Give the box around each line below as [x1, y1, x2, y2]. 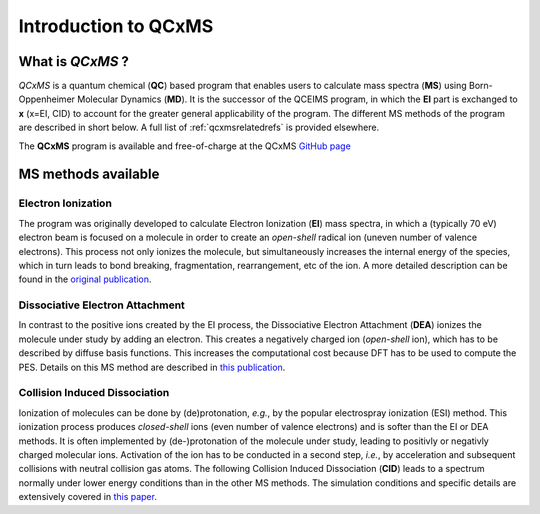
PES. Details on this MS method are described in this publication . [18, 361, 286, 373]
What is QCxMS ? [18, 53, 130, 70]
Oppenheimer [18, 93, 75, 105]
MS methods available [18, 166, 160, 183]
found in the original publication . [18, 273, 152, 285]
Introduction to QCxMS [18, 15, 214, 37]
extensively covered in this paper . [18, 491, 157, 503]
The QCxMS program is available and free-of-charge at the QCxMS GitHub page [18, 140, 352, 152]
